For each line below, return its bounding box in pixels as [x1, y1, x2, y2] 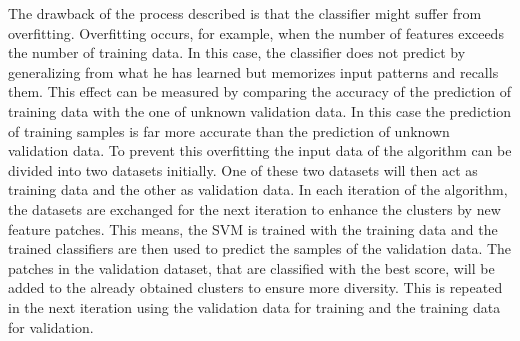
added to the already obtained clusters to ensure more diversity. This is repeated [8, 277, 503, 298]
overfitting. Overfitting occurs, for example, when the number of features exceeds [8, 22, 504, 43]
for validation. [8, 316, 94, 337]
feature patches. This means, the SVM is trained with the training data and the [8, 218, 498, 239]
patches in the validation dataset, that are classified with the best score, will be [8, 257, 495, 278]
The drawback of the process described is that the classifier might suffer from [8, 3, 482, 23]
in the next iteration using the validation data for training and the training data [8, 296, 501, 317]
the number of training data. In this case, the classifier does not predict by [8, 42, 466, 63]
